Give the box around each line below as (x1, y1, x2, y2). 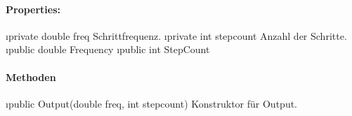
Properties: (6, 1, 61, 16)
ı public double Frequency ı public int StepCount (6, 42, 210, 57)
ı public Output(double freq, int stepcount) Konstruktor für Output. (6, 96, 298, 110)
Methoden (6, 69, 56, 84)
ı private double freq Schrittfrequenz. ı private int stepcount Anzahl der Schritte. (6, 28, 347, 43)
